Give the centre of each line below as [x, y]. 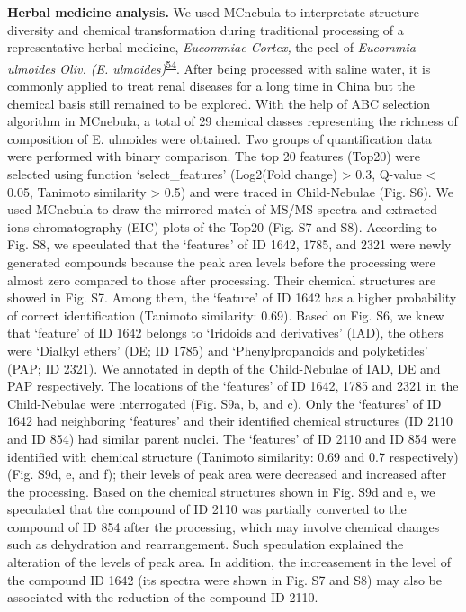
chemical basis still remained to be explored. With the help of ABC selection [219, 103]
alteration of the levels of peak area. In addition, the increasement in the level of [229, 562]
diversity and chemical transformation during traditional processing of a [206, 29]
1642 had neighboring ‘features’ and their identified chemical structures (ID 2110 [230, 421]
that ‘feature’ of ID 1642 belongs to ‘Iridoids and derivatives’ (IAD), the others [225, 333]
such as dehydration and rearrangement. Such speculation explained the [206, 544]
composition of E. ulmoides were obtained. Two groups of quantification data [220, 138]
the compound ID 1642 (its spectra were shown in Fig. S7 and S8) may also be [224, 579]
